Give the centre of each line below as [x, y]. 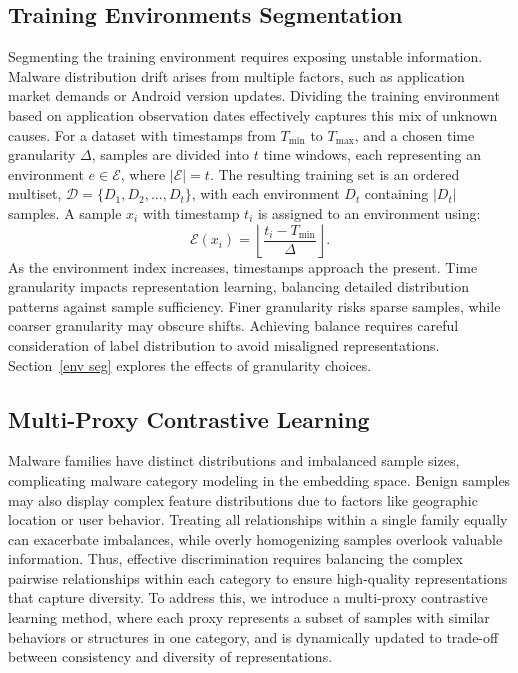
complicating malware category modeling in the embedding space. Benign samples [259, 479]
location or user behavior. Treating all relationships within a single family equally [258, 519]
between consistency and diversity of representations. [170, 656]
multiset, [35, 193]
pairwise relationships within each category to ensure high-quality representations [258, 577]
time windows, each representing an [372, 154]
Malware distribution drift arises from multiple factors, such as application [236, 75]
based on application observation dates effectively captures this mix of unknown [253, 114]
